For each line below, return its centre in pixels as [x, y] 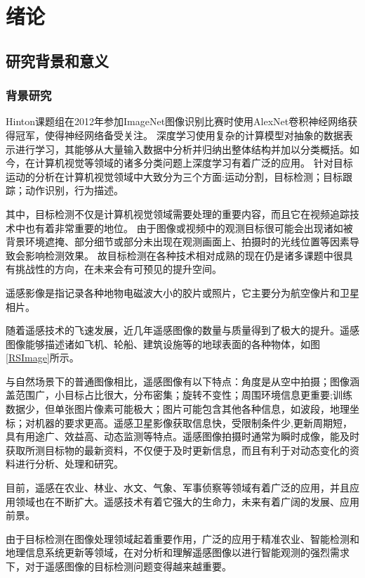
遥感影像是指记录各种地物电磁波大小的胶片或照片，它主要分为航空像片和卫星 [182, 292]
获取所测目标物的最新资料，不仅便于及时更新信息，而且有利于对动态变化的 [178, 450]
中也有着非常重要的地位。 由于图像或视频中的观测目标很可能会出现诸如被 [184, 227]
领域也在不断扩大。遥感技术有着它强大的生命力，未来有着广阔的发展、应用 [187, 501]
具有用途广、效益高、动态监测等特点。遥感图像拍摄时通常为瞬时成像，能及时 [182, 436]
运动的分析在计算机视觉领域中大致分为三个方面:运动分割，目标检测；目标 [174, 176]
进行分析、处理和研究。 [69, 464]
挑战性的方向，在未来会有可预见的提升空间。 [118, 269]
